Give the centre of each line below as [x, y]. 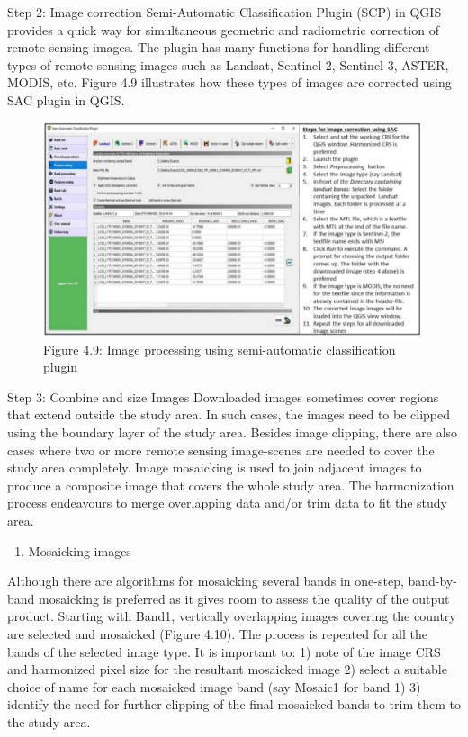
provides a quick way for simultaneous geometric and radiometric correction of [223, 29]
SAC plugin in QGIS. [66, 99]
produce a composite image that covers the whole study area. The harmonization [231, 485]
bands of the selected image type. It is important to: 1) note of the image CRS [224, 651]
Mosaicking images [80, 550]
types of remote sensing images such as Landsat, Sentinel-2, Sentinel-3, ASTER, [228, 64]
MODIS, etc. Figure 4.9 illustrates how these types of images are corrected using [229, 82]
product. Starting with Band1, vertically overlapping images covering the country [232, 616]
